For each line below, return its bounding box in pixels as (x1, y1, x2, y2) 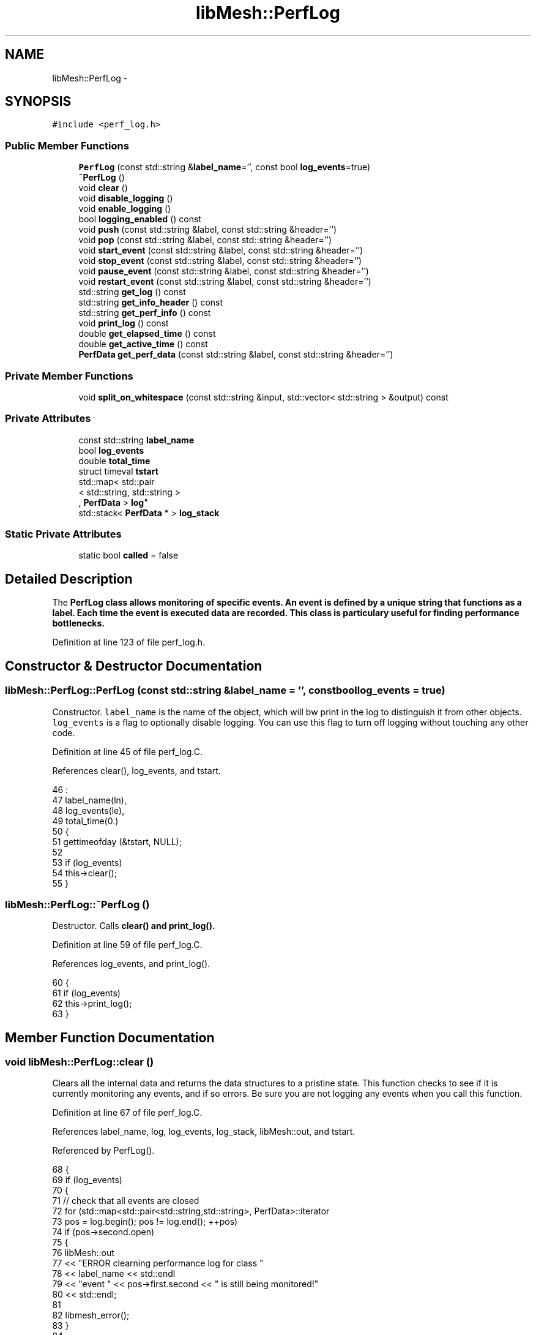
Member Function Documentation (5, 1029, 215, 1045)
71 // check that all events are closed (52, 1195, 199, 1206)
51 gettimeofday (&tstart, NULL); (52, 836, 182, 847)
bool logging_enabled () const (78, 214, 201, 225)
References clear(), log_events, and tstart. (52, 765, 221, 776)
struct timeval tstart (78, 465, 158, 476)
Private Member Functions (5, 369, 133, 382)
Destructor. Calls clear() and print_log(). (52, 920, 215, 931)
